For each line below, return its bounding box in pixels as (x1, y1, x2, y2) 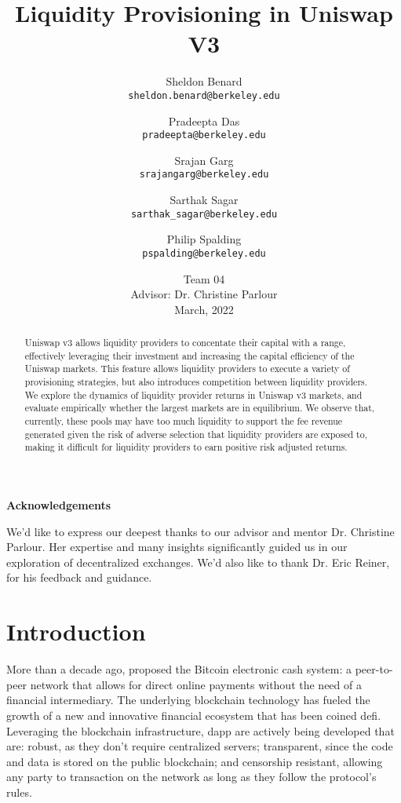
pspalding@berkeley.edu (142, 247, 266, 259)
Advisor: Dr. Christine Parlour (130, 286, 278, 302)
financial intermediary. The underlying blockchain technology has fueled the (6, 692, 370, 708)
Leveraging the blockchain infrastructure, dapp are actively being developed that (6, 722, 395, 739)
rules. (6, 783, 32, 800)
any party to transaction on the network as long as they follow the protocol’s (6, 768, 377, 785)
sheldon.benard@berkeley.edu (128, 89, 280, 101)
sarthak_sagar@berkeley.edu (130, 208, 278, 220)
